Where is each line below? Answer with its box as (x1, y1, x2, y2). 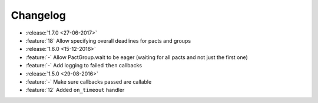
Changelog (11, 9, 66, 22)
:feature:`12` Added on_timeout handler (25, 87, 125, 94)
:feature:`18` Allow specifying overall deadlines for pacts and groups (25, 37, 191, 44)
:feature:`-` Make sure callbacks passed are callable (25, 78, 152, 85)
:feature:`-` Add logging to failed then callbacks (25, 62, 143, 69)
